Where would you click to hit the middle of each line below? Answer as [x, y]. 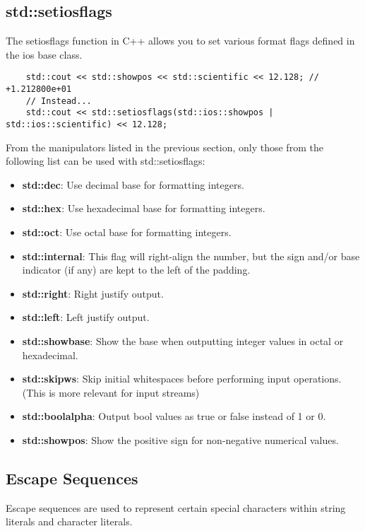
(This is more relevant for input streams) [111, 392]
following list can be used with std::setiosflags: [106, 161]
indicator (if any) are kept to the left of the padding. [136, 270]
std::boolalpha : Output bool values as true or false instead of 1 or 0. [174, 416]
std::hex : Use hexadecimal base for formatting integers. [144, 208]
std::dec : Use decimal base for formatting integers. [133, 184]
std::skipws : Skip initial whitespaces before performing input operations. [182, 379]
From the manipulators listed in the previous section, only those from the [164, 147]
